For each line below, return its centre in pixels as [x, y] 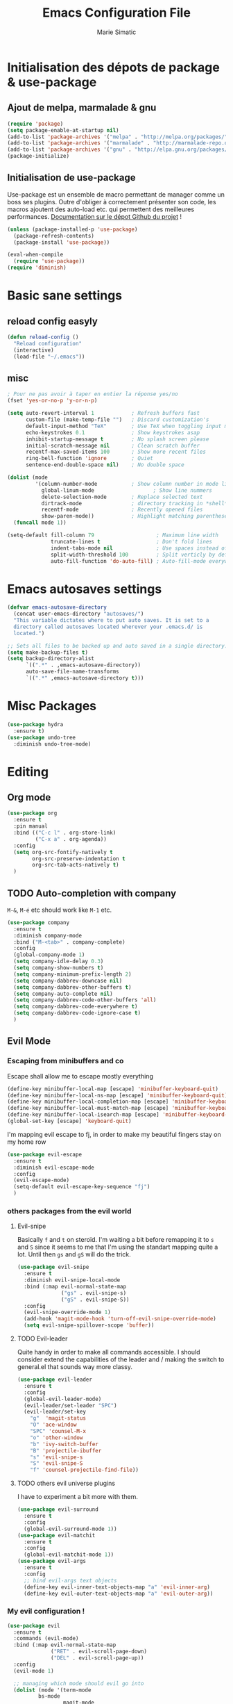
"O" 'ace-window [53, 1425]
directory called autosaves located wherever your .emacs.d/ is [108, 627]
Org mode [29, 797]
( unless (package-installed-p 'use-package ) [72, 229]
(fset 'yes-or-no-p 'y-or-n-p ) [52, 401]
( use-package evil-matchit [56, 1535]
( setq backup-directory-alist [51, 659]
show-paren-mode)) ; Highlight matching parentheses [136, 516]
